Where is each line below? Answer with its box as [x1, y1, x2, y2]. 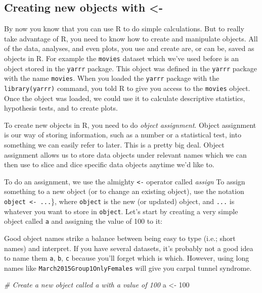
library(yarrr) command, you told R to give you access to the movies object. [4, 82, 250, 93]
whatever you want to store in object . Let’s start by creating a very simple [4, 206, 238, 216]
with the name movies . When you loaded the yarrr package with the [4, 73, 220, 83]
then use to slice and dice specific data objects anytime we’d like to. [4, 159, 214, 170]
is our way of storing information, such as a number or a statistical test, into [4, 129, 241, 140]
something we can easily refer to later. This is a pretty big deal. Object [4, 139, 225, 150]
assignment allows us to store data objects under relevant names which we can [4, 149, 247, 160]
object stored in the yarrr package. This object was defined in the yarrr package [4, 63, 257, 73]
